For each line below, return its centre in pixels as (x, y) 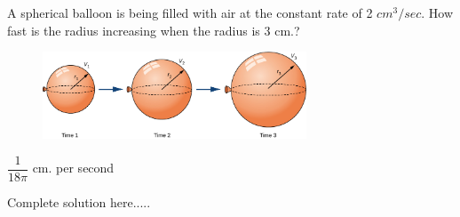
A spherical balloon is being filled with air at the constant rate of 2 (190, 12)
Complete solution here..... (79, 201)
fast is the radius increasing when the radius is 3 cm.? (154, 30)
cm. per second (73, 168)
